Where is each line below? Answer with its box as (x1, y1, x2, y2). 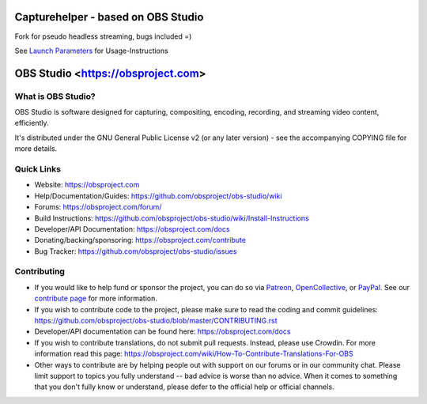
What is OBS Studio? (14, 91, 96, 102)
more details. (14, 144, 58, 153)
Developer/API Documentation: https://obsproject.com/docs (34, 224, 230, 233)
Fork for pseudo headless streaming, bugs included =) (14, 32, 192, 41)
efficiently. (14, 119, 49, 128)
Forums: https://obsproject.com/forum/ (34, 202, 162, 212)
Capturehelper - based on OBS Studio (14, 10, 204, 24)
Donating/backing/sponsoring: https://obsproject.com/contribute (34, 236, 247, 245)
